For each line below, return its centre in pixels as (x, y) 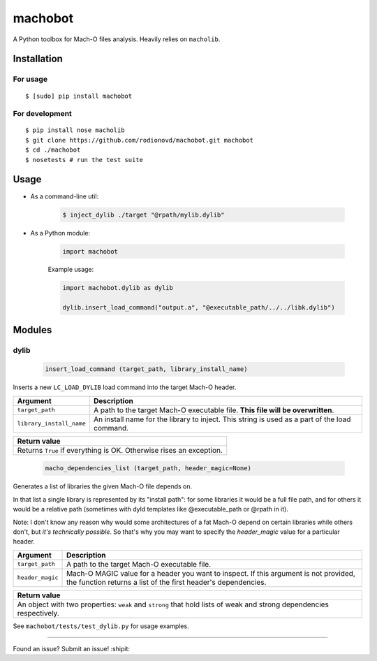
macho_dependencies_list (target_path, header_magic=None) (148, 468)
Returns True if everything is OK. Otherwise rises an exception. (120, 450)
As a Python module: (60, 233)
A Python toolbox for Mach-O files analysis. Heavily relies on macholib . (117, 39)
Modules (32, 329)
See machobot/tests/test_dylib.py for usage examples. (101, 626)
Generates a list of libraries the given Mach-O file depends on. (103, 486)
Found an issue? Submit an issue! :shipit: (72, 649)
